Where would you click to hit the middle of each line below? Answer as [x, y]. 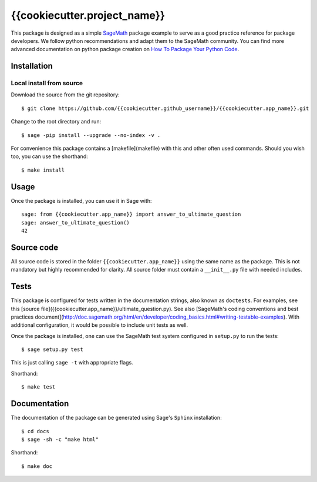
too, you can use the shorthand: [49, 156]
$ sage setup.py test [52, 349]
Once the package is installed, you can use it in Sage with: [81, 200]
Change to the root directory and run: [56, 122]
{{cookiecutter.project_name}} [88, 15]
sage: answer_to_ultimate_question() [76, 222]
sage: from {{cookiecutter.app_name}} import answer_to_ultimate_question [131, 214]
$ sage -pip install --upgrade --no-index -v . [91, 135]
